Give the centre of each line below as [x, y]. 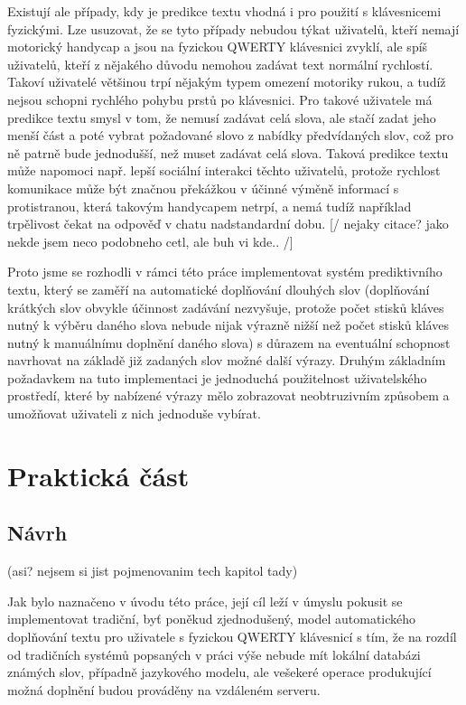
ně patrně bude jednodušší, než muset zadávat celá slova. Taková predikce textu [228, 152]
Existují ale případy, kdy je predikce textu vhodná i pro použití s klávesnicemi [224, 11]
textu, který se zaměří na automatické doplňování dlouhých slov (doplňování [219, 289]
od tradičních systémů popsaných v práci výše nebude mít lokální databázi [214, 654]
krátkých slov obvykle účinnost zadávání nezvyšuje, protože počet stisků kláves [226, 307]
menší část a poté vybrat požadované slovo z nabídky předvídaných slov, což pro [230, 135]
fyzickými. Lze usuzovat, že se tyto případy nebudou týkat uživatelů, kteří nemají [233, 28]
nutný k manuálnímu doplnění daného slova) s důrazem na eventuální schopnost [229, 342]
